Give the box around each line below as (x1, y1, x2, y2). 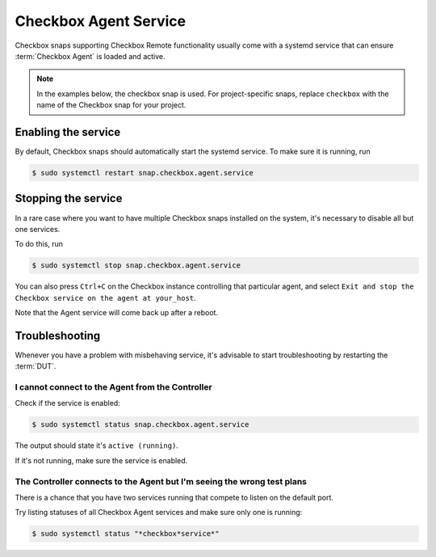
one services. (15, 224, 61, 234)
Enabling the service (15, 125, 121, 139)
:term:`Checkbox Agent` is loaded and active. (15, 51, 166, 61)
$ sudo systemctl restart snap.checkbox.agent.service (31, 168, 254, 177)
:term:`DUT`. (15, 361, 57, 371)
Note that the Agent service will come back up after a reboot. (15, 308, 218, 318)
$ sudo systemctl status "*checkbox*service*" (31, 530, 220, 538)
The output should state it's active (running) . (15, 441, 179, 450)
